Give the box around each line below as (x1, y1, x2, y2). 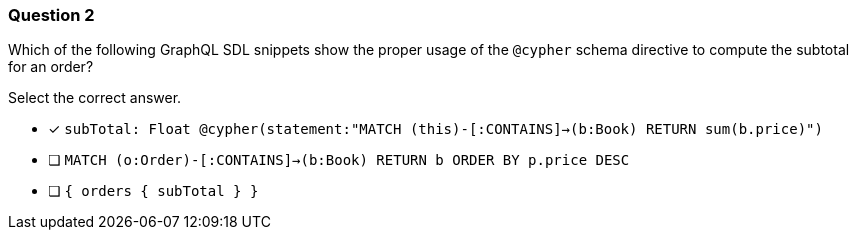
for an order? (8, 58, 94, 76)
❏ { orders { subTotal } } (48, 182, 259, 200)
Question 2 (8, 5, 95, 25)
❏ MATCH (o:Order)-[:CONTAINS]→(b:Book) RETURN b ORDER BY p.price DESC (48, 151, 630, 169)
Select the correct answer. (8, 89, 182, 107)
